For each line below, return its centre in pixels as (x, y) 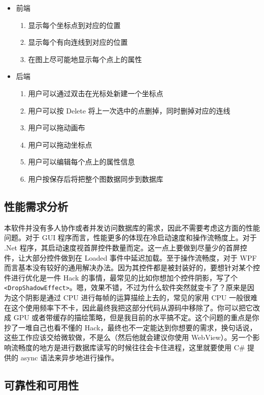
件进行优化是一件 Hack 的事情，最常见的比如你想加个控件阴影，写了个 (121, 277)
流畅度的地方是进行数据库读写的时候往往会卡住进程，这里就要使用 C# (128, 347)
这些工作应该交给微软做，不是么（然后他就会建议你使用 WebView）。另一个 (128, 337)
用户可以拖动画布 (57, 128)
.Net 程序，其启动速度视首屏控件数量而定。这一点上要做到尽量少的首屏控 (126, 247)
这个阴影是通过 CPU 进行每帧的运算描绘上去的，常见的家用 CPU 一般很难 (134, 297)
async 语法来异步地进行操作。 (70, 357)
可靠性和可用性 (41, 385)
